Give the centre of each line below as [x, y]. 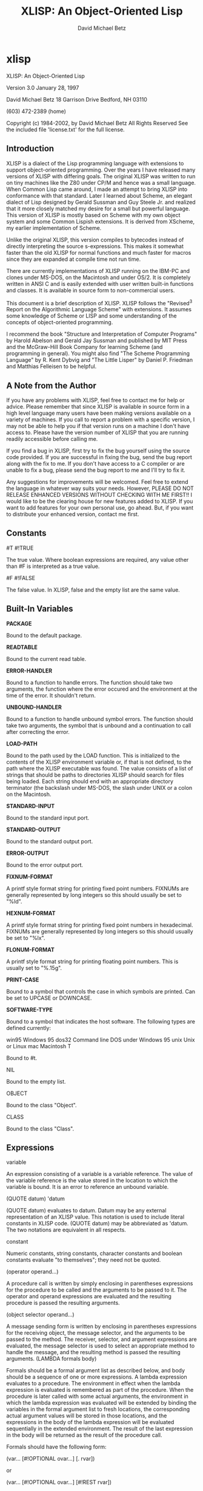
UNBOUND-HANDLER [34, 707]
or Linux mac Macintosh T [39, 1046]
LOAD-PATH [22, 744]
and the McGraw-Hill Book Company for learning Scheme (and [85, 347]
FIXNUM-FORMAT [30, 876]
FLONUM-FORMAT [30, 949]
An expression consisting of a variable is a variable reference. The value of [100, 1174]
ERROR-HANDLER [29, 671]
